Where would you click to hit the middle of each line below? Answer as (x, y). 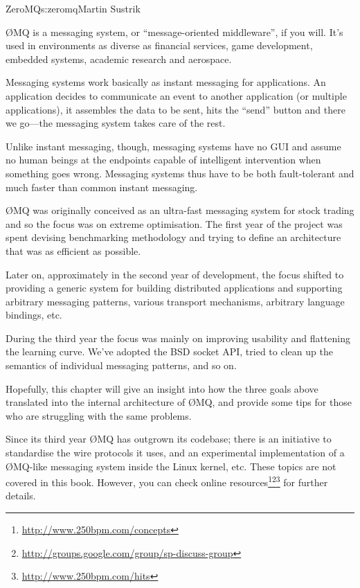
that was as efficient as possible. (73, 250)
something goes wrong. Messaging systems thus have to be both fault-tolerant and (180, 173)
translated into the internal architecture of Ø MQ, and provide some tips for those (179, 402)
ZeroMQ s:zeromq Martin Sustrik (73, 8)
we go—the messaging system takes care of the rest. (116, 123)
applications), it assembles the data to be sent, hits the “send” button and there (175, 109)
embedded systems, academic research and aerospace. (119, 59)
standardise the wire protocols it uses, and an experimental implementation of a (175, 453)
